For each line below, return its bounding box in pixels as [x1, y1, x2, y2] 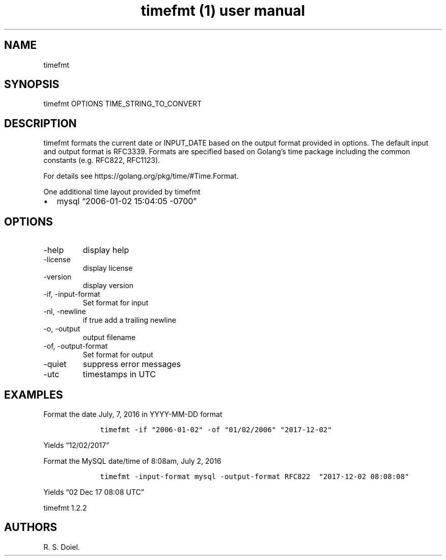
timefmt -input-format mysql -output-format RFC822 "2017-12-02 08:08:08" [100, 472, 409, 481]
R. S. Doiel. [43, 542, 80, 551]
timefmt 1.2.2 [43, 503, 87, 512]
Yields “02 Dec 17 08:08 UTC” [43, 487, 144, 496]
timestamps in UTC [82, 369, 156, 380]
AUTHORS [4, 521, 58, 534]
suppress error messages [82, 359, 181, 370]
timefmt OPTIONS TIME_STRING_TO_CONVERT [43, 99, 202, 108]
